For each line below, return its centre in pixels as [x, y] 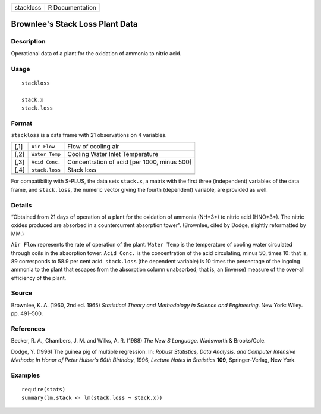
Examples [26, 375]
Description [28, 42]
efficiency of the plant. [39, 278]
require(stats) [44, 390]
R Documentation [72, 7]
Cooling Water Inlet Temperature [113, 154]
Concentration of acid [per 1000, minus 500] [130, 162]
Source [22, 293]
